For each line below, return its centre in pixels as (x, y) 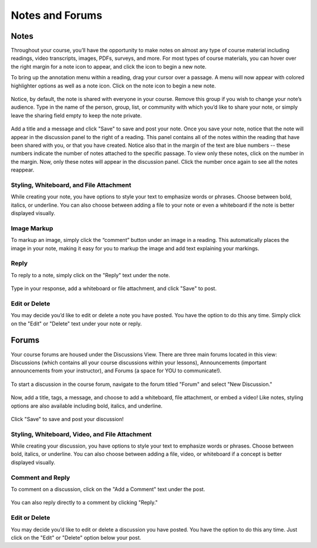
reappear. (23, 170)
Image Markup (32, 228)
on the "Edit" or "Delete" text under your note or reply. (76, 324)
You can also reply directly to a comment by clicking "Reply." (84, 503)
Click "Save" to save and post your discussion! (67, 419)
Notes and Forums (57, 15)
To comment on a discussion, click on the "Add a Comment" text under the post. (108, 489)
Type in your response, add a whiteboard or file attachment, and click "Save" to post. (114, 288)
